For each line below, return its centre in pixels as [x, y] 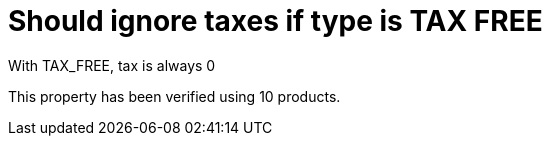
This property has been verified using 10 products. [174, 96]
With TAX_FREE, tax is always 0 [112, 65]
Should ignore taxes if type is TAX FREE [275, 21]
